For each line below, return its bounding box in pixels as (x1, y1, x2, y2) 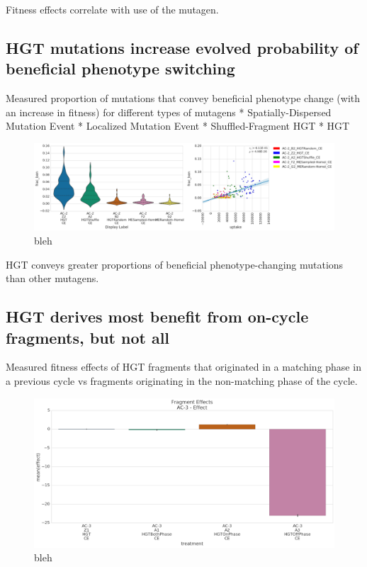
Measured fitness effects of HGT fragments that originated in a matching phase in (6, 359, 361, 374)
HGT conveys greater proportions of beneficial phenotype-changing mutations (6, 257, 344, 271)
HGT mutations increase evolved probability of (6, 36, 358, 58)
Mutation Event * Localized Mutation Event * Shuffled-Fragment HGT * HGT (6, 118, 350, 133)
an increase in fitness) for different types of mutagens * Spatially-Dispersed (6, 104, 332, 119)
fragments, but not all (6, 326, 170, 348)
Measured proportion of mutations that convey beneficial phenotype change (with (6, 91, 361, 106)
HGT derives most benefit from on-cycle (6, 305, 309, 327)
